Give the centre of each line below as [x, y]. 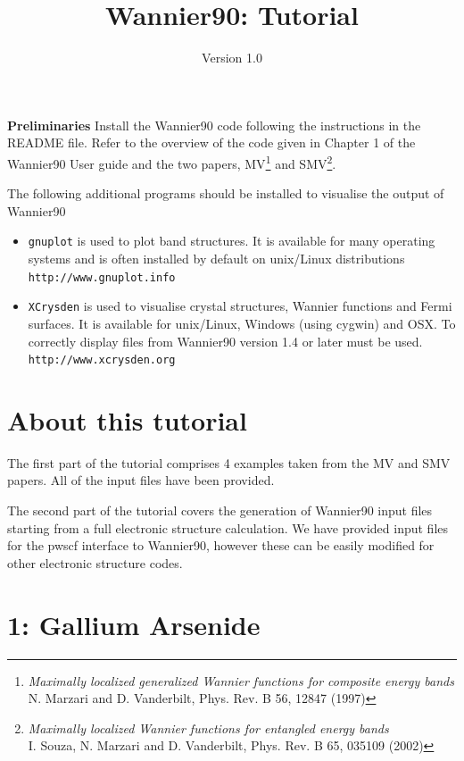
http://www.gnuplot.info [102, 277]
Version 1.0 [232, 58]
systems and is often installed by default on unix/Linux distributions [216, 258]
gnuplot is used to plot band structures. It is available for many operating [232, 241]
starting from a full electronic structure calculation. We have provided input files [228, 527]
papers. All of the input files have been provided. [141, 480]
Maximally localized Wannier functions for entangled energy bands [208, 728]
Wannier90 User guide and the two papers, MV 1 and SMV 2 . [172, 162]
